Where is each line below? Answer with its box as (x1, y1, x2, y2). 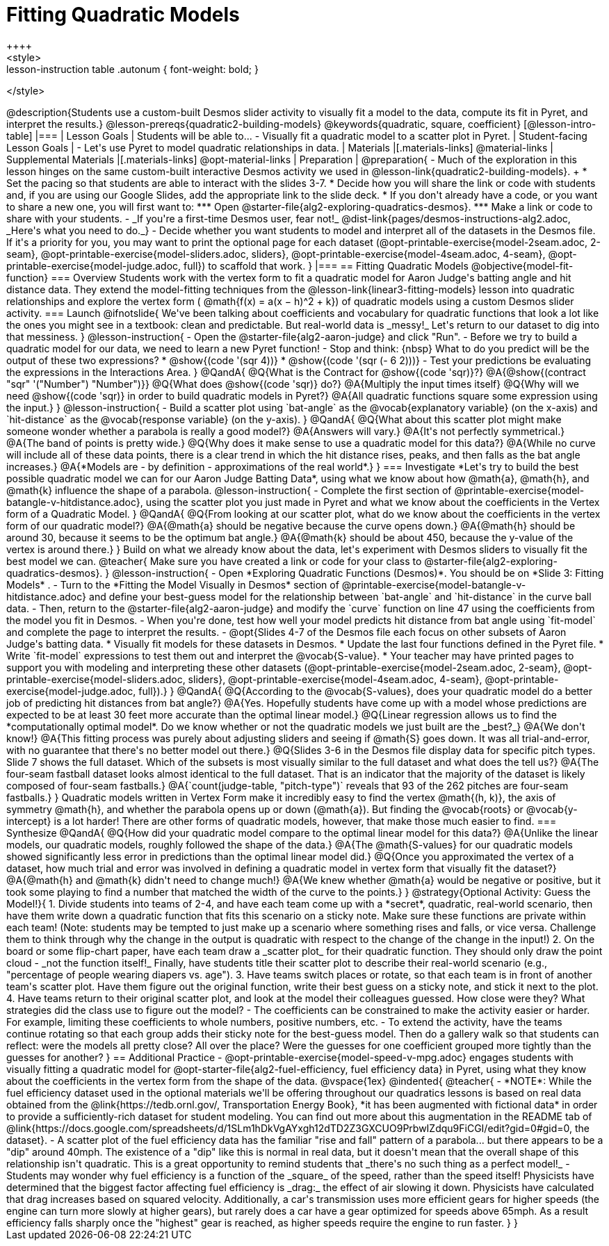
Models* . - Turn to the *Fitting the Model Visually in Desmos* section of (6, 578, 339, 591)
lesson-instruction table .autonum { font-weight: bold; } (6, 63, 259, 75)
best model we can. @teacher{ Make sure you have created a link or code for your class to (6, 555, 422, 567)
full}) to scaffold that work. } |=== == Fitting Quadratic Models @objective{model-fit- (184, 259, 574, 272)
